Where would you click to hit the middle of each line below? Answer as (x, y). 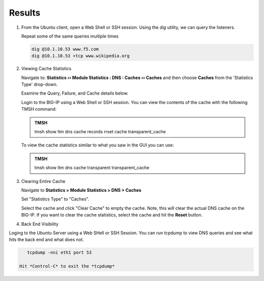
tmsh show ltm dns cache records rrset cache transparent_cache (100, 132)
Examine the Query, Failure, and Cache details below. (75, 93)
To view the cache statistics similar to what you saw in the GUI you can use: (98, 145)
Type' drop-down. (40, 84)
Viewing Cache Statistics (46, 69)
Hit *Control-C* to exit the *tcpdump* (67, 266)
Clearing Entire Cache (43, 181)
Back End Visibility (40, 224)
